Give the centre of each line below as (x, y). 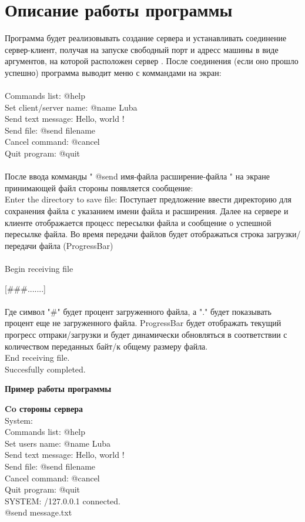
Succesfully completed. (45, 369)
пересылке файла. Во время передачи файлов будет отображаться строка (134, 234)
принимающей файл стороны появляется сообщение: (99, 187)
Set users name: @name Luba (58, 443)
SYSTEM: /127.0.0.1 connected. (63, 501)
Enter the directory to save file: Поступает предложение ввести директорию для (148, 199)
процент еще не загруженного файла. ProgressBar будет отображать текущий (143, 323)
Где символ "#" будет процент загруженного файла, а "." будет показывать (138, 311)
